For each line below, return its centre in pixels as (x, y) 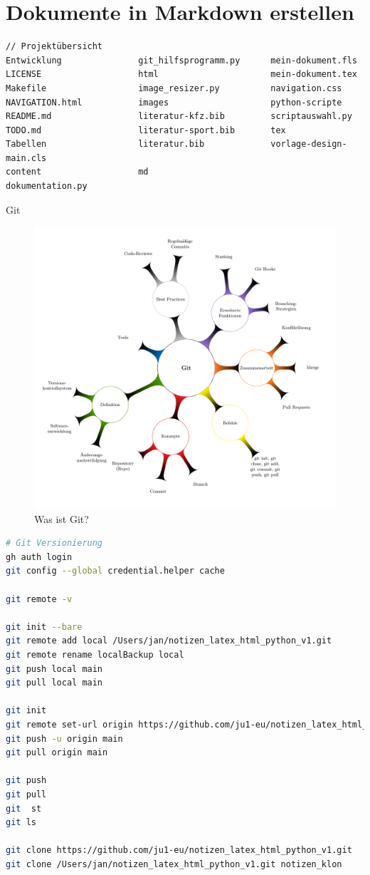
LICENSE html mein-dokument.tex (181, 74)
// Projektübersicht (54, 47)
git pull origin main (57, 753)
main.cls (26, 158)
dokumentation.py (47, 186)
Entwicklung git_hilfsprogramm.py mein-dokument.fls (181, 60)
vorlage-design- (309, 144)
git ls (21, 823)
